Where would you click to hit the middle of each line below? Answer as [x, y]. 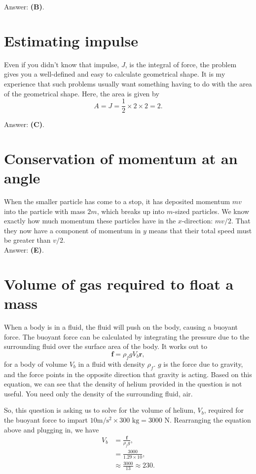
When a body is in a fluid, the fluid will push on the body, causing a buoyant [121, 326]
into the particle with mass [45, 211]
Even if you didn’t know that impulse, [62, 64]
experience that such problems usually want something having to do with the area [128, 83]
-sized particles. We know [211, 211]
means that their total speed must [200, 230]
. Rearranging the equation [210, 419]
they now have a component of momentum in [73, 230]
